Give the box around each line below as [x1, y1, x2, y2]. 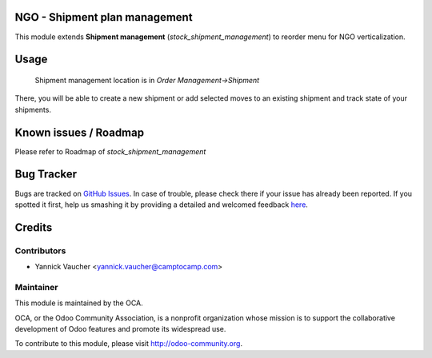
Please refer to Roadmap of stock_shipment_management [14, 146, 206, 156]
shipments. [14, 105, 52, 114]
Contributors [14, 245, 66, 256]
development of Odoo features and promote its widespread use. [14, 324, 226, 333]
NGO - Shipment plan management [14, 10, 193, 24]
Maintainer [14, 281, 58, 292]
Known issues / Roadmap [14, 125, 144, 139]
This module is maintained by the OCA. [14, 298, 143, 308]
